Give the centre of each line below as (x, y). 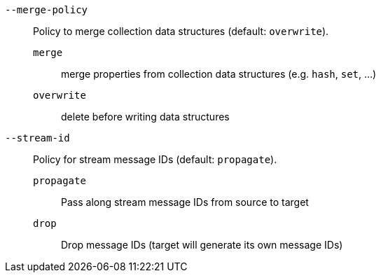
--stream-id (37, 138)
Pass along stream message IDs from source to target (185, 202)
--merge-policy (47, 10)
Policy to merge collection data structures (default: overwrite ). (181, 31)
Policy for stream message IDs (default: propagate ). (155, 159)
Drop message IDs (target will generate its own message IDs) (202, 245)
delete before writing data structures (145, 117)
